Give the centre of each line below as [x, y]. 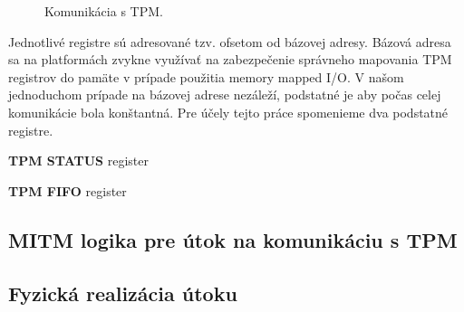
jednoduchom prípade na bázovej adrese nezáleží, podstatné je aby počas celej [225, 95]
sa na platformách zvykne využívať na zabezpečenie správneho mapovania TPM [230, 59]
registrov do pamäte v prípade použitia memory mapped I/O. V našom [206, 76]
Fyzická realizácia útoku [123, 293]
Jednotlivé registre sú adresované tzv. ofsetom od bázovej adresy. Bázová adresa [230, 41]
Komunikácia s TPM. [104, 11]
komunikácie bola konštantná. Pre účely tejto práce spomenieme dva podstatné [228, 112]
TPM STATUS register [78, 161]
